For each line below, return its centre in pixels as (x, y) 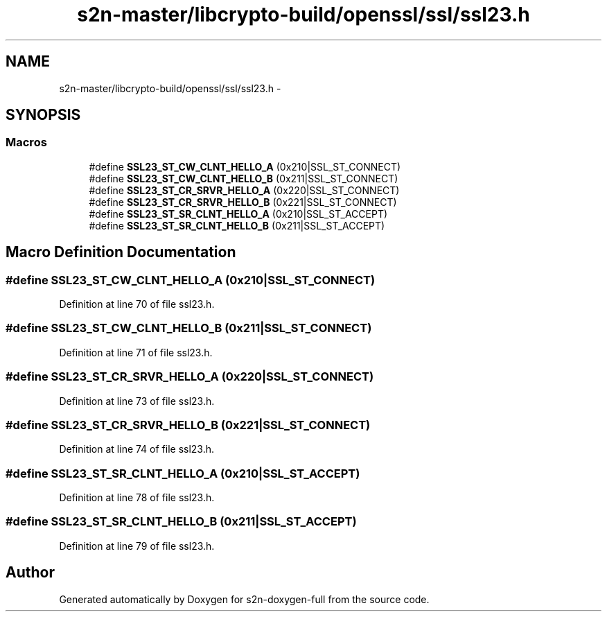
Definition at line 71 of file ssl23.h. (136, 352)
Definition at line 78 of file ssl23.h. (137, 498)
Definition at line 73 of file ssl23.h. (137, 401)
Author (30, 573)
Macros (26, 142)
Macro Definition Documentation (121, 252)
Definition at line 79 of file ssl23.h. (137, 546)
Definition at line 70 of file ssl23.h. (137, 304)
